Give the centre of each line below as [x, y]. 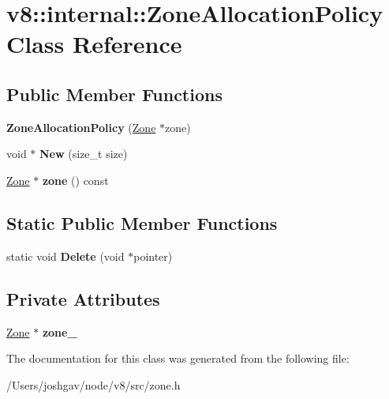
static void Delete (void [65, 256]
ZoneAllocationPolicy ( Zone [81, 127]
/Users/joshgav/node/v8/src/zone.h [94, 384]
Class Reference [94, 44]
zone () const [75, 180]
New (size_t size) [84, 154]
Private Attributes [83, 298]
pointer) [153, 256]
